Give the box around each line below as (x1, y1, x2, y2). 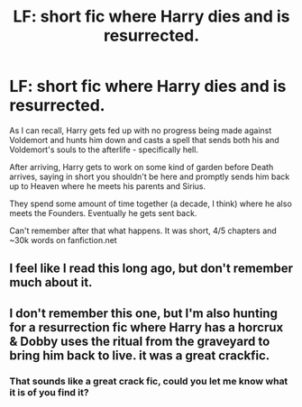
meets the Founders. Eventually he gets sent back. (9, 207, 197, 218)
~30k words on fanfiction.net (9, 234, 117, 245)
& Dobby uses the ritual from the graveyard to (9, 333, 270, 348)
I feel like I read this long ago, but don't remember (9, 261, 294, 276)
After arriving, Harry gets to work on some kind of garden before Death (9, 161, 274, 172)
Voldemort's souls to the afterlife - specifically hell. (9, 144, 198, 155)
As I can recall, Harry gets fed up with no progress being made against (9, 124, 272, 136)
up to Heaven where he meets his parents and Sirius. (9, 180, 206, 191)
